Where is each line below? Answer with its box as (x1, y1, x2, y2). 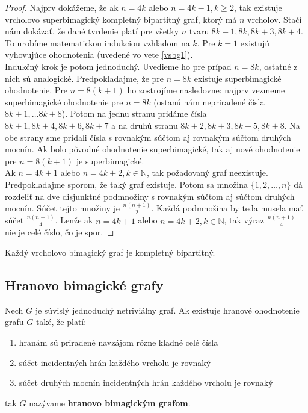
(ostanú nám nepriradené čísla (153, 95, 265, 108)
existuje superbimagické (194, 72, 282, 84)
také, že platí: (35, 315, 87, 328)
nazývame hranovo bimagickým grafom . (29, 396, 191, 409)
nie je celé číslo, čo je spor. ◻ (5, 226, 114, 238)
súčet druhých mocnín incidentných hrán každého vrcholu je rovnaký (19, 376, 273, 389)
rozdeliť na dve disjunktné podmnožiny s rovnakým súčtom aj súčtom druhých (5, 190, 295, 202)
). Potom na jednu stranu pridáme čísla (61, 107, 207, 120)
